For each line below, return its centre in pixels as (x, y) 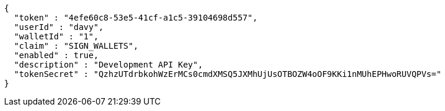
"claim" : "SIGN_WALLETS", (76, 46)
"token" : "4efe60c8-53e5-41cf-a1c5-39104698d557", (136, 18)
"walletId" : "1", (56, 36)
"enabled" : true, (56, 55)
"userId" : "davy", (59, 27)
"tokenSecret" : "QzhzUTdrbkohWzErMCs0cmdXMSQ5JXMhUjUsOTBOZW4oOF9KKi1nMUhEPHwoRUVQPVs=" (228, 74)
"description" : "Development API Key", (108, 65)
